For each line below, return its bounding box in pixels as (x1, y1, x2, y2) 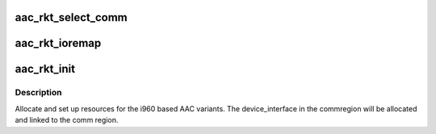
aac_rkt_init (15, 62, 76, 76)
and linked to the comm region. (15, 115, 119, 125)
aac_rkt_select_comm (15, 10, 128, 24)
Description (15, 87, 62, 98)
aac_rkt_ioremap (15, 36, 102, 50)
